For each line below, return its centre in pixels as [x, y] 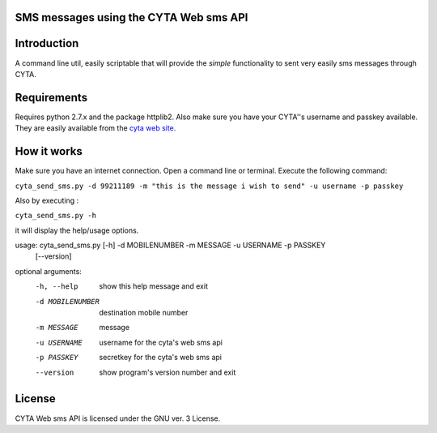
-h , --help [57, 287]
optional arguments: [49, 271]
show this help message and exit [153, 286]
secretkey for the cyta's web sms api [161, 358]
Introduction [47, 43]
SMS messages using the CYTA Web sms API [132, 17]
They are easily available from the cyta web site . [95, 128]
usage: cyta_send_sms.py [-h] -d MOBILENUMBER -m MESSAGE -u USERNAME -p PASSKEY [170, 245]
